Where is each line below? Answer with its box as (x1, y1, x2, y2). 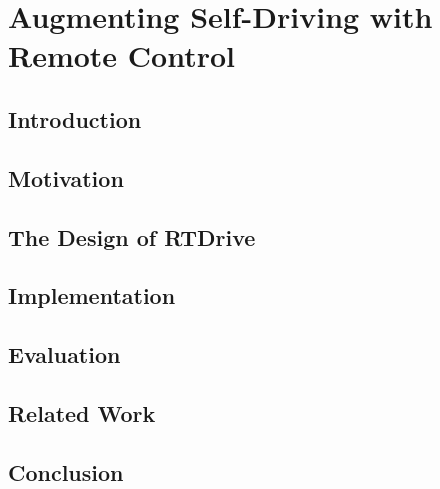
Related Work (8, 397, 156, 428)
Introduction (8, 103, 142, 134)
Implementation (8, 280, 176, 311)
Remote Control (8, 35, 236, 76)
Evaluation (8, 339, 121, 370)
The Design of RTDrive (8, 221, 256, 252)
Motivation (8, 162, 124, 193)
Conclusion (8, 456, 124, 487)
